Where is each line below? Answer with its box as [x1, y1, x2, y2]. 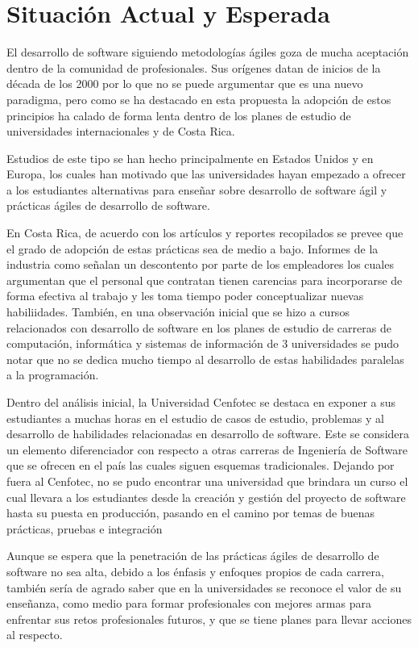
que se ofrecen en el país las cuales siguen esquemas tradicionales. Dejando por [6, 457, 395, 474]
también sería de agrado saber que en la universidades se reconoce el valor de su [6, 579, 402, 596]
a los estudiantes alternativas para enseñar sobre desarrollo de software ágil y [6, 181, 387, 198]
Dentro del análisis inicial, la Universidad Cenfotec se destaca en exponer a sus [6, 394, 396, 410]
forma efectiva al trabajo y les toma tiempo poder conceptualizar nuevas [6, 287, 364, 304]
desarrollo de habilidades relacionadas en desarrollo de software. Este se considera [6, 425, 410, 442]
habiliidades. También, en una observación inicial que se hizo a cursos [6, 303, 350, 320]
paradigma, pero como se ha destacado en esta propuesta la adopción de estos [6, 90, 391, 107]
